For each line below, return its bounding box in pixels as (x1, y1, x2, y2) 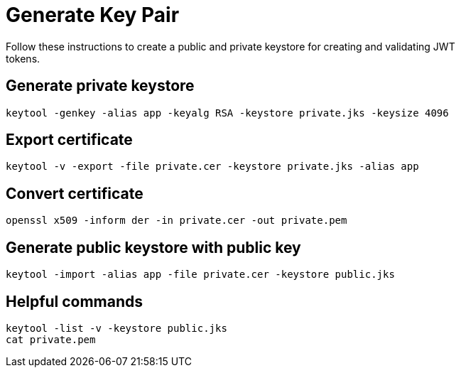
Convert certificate (6, 184, 143, 202)
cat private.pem (6, 333, 96, 345)
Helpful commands (6, 292, 143, 310)
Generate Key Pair (6, 3, 180, 27)
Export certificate (6, 131, 133, 149)
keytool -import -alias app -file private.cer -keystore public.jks (6, 269, 395, 281)
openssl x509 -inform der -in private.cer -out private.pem (6, 215, 347, 227)
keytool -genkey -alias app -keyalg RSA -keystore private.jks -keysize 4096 (6, 107, 449, 119)
